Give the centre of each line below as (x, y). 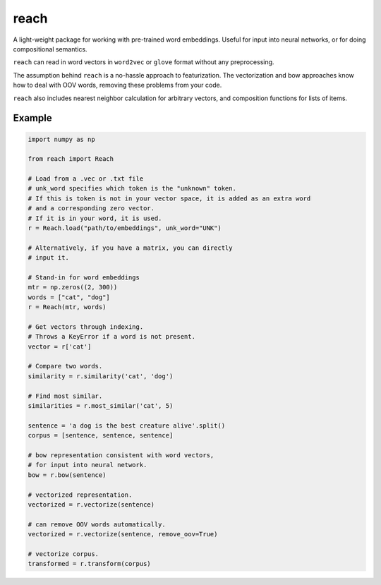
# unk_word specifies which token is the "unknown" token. (132, 188)
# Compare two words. (65, 366)
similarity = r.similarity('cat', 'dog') (101, 376)
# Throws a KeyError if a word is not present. (111, 337)
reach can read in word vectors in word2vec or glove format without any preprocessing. (144, 62)
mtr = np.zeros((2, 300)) (73, 287)
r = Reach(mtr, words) (67, 307)
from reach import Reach (71, 159)
